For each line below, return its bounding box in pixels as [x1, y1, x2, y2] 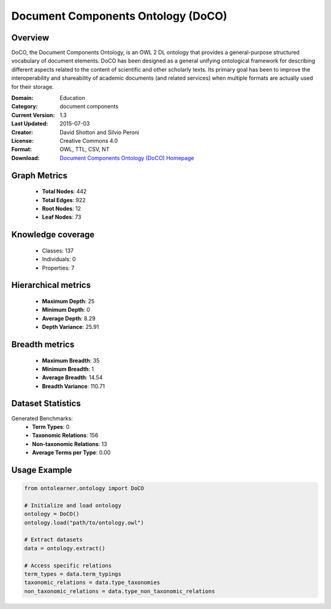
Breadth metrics [11, 339, 75, 349]
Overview [11, 32, 50, 43]
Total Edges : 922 [42, 196, 86, 203]
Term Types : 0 [32, 423, 70, 430]
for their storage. [11, 83, 55, 90]
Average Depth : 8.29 [42, 314, 96, 322]
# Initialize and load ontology [24, 502, 122, 509]
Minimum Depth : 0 [42, 306, 90, 314]
